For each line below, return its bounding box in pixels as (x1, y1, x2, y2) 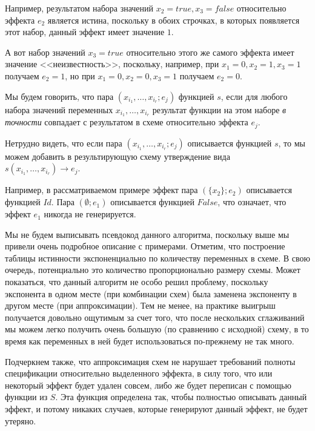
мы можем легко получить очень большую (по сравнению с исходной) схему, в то (5, 323, 309, 335)
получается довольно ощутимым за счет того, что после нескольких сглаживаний (5, 311, 305, 323)
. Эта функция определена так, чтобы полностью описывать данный (55, 390, 307, 403)
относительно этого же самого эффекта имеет (126, 45, 294, 58)
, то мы (278, 136, 305, 149)
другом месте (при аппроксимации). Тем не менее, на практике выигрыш (5, 299, 276, 312)
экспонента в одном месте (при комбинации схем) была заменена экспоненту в (5, 287, 297, 300)
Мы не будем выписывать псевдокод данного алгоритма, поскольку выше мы (5, 228, 290, 240)
